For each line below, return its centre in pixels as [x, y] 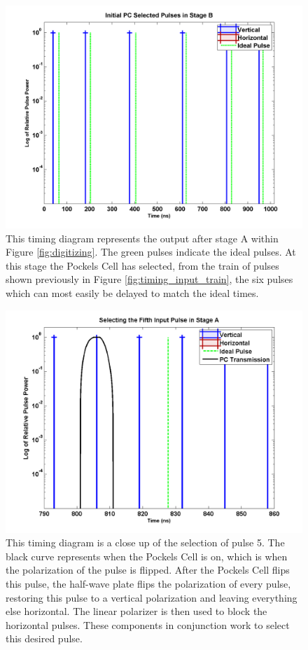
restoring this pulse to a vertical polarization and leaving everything [152, 597]
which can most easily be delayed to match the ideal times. [132, 292]
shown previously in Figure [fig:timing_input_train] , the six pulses [149, 279]
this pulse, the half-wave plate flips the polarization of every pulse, [148, 583]
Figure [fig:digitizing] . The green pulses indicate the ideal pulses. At [151, 252]
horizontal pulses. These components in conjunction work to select [148, 624]
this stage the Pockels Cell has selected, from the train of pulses [142, 265]
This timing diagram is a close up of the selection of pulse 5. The [145, 542]
